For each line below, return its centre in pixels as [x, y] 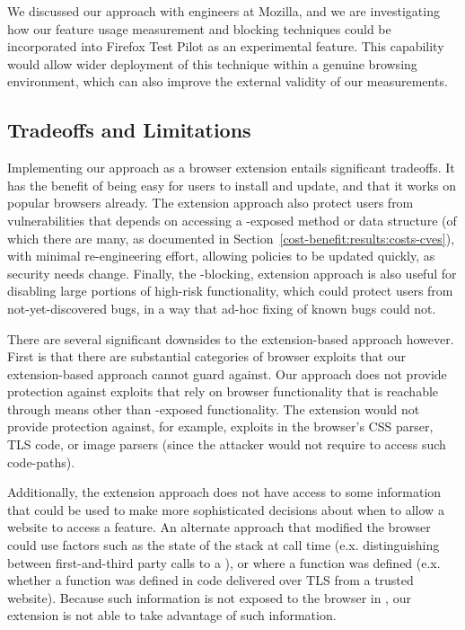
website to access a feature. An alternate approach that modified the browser [219, 527]
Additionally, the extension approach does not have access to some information [224, 492]
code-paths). [41, 461]
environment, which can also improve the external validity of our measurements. [228, 81]
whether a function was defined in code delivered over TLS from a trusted [211, 580]
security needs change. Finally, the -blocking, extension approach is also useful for [232, 273]
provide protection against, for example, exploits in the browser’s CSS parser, [220, 426]
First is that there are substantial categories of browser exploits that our [206, 356]
